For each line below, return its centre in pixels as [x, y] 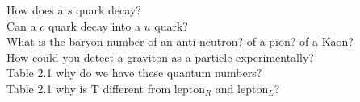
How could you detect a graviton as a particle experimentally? [160, 57]
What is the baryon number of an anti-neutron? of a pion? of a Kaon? [180, 41]
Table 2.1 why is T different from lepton [106, 88]
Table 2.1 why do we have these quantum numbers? [134, 73]
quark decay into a [94, 25]
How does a [35, 10]
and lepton [242, 88]
